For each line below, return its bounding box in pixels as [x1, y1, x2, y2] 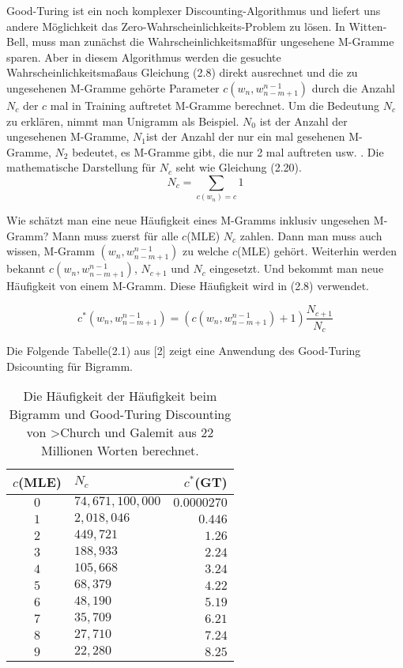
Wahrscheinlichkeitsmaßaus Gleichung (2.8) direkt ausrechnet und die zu [6, 64, 358, 81]
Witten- [348, 17, 387, 34]
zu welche [182, 243, 229, 259]
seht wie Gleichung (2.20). [175, 159, 302, 175]
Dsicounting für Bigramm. [6, 357, 134, 374]
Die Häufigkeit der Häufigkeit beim [23, 387, 217, 406]
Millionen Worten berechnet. [41, 441, 199, 460]
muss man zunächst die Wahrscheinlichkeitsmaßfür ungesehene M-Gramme [32, 33, 394, 50]
